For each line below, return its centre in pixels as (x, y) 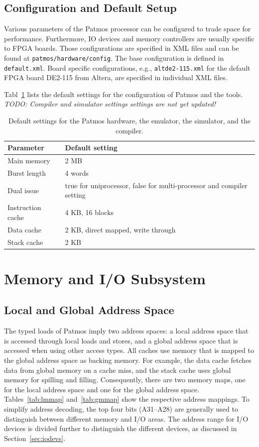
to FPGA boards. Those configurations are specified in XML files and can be (122, 48)
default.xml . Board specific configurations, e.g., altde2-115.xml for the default (127, 67)
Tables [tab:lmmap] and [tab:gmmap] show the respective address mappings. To (127, 399)
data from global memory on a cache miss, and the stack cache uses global (118, 370)
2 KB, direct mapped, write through (120, 229)
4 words (77, 172)
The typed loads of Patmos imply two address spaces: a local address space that (126, 331)
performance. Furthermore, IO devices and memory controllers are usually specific (129, 38)
